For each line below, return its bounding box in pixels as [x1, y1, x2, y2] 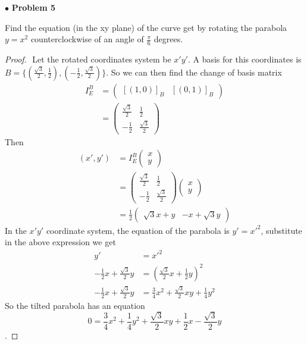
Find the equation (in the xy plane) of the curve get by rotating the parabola [5, 21, 287, 33]
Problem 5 [11, 1, 55, 13]
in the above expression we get [5, 236, 116, 248]
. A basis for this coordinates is [187, 53, 302, 65]
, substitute [261, 224, 302, 236]
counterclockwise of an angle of [30, 33, 144, 45]
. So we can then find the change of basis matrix [106, 65, 282, 78]
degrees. [153, 33, 183, 45]
